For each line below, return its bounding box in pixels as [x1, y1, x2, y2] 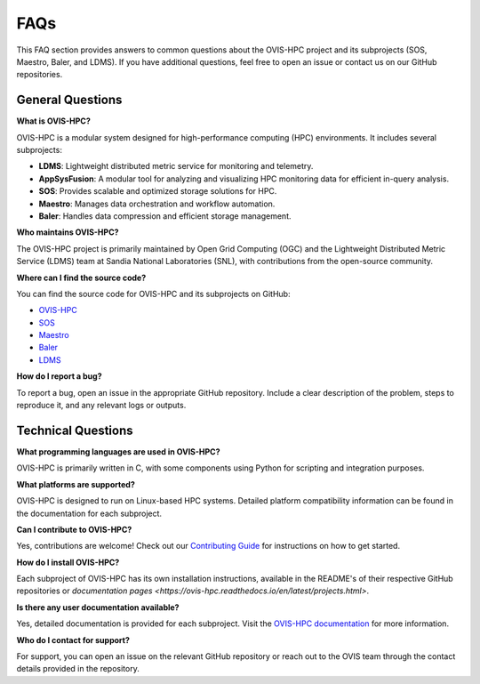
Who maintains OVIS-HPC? [16, 227, 119, 237]
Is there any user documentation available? [16, 601, 180, 613]
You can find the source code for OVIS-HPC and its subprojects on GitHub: [16, 288, 291, 299]
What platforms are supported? [16, 479, 135, 489]
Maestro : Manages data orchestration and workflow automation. [38, 198, 276, 209]
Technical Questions [16, 422, 133, 438]
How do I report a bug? [16, 371, 102, 382]
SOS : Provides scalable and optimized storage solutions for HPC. [38, 186, 277, 197]
